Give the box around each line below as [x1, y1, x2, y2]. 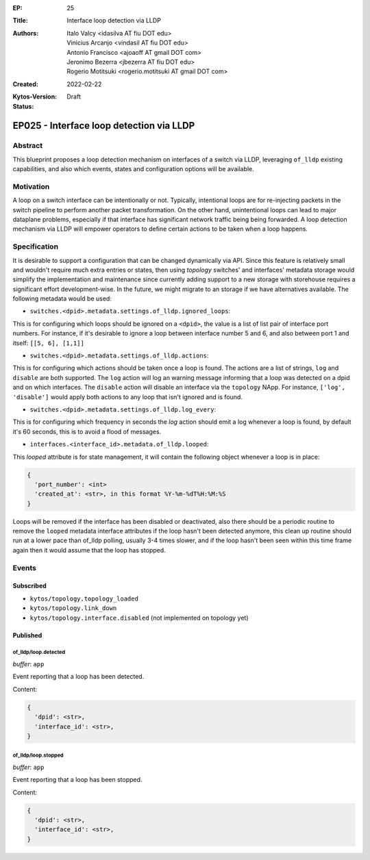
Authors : [12, 29, 39, 37]
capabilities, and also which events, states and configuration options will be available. [12, 165, 255, 173]
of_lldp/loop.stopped [12, 752, 64, 759]
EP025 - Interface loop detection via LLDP [12, 120, 195, 131]
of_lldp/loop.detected [12, 649, 66, 656]
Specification [12, 242, 58, 251]
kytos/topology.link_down [29, 605, 117, 612]
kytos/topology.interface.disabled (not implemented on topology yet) [29, 614, 249, 622]
